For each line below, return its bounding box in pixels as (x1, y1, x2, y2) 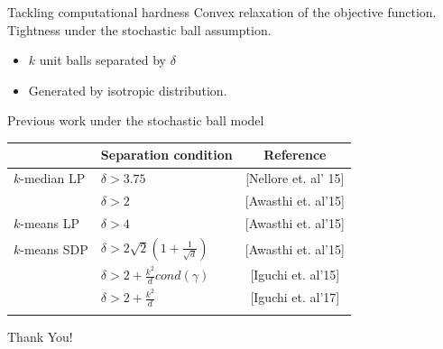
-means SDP (20, 239, 88, 258)
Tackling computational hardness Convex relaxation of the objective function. (7, 3, 437, 21)
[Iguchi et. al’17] (250, 288, 340, 307)
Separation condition (100, 145, 233, 164)
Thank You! (7, 326, 73, 345)
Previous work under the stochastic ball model (7, 111, 264, 130)
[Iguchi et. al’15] (250, 265, 340, 284)
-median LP (20, 169, 86, 188)
